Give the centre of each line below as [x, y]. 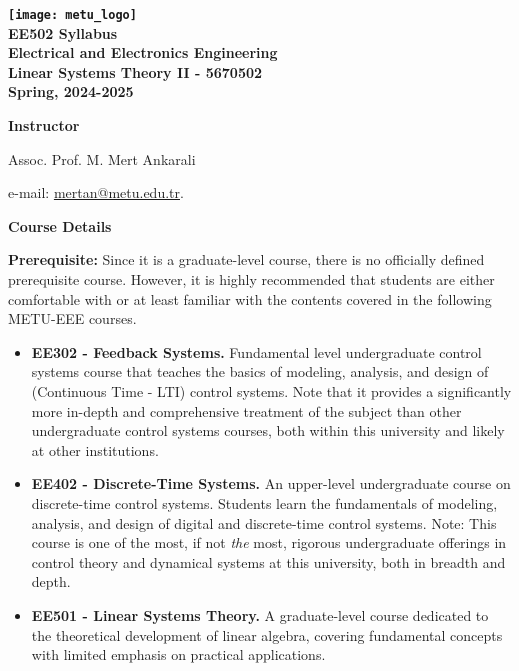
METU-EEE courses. [72, 318]
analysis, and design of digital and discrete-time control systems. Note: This [264, 522]
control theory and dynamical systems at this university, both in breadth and [268, 561]
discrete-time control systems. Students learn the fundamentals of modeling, [264, 502]
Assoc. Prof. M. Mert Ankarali [102, 158]
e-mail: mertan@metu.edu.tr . [96, 192]
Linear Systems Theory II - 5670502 [135, 71]
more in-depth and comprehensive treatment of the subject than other [246, 410]
